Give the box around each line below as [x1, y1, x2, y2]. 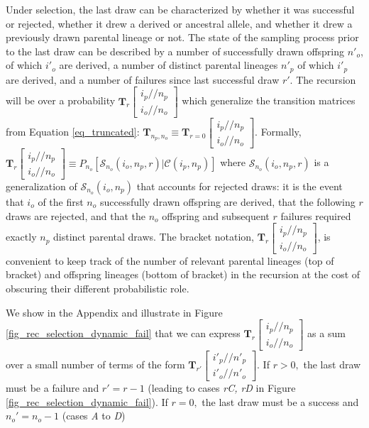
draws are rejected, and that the [6, 208, 145, 223]
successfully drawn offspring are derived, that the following [99, 194, 356, 209]
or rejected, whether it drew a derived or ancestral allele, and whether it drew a [6, 16, 353, 31]
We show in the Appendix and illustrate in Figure [6, 304, 223, 319]
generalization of [6, 179, 77, 194]
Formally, [260, 124, 302, 139]
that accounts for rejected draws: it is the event [136, 179, 343, 194]
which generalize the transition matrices [182, 93, 356, 108]
